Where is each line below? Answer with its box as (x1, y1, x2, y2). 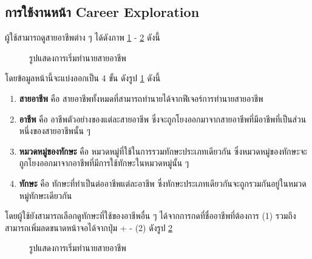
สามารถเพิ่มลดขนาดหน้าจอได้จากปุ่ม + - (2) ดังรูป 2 (5, 221, 173, 234)
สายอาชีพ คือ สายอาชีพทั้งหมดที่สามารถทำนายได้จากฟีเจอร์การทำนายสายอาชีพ (19, 92, 263, 104)
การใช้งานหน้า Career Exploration (5, 2, 200, 21)
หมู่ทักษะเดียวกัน (19, 189, 72, 201)
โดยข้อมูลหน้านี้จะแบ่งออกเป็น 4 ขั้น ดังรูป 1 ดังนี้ (5, 72, 161, 84)
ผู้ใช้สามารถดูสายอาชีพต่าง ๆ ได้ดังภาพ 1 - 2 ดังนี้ (5, 31, 160, 44)
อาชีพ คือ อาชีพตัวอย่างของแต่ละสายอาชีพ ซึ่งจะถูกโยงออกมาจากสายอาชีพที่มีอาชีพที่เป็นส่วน (19, 112, 307, 125)
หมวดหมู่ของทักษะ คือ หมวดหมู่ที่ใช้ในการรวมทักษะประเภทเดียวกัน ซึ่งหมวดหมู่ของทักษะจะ (19, 144, 308, 157)
